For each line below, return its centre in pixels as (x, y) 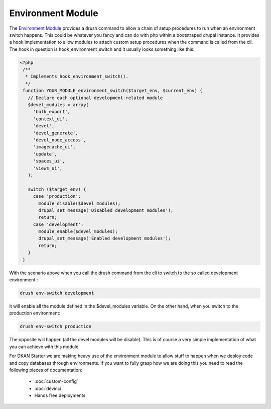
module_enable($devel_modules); (78, 232)
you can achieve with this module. (44, 347)
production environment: (35, 313)
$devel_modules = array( (58, 105)
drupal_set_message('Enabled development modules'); (105, 238)
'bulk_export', (51, 112)
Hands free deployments (60, 395)
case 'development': (58, 224)
